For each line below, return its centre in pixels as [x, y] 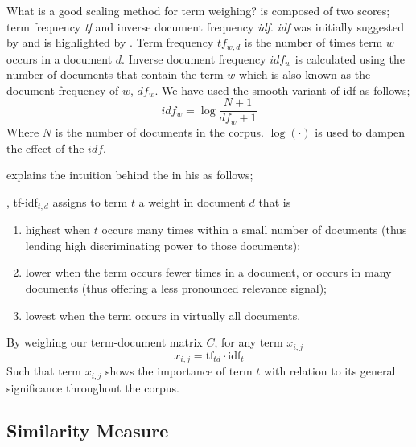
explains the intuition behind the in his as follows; [130, 175]
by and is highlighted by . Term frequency [110, 42]
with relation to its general [330, 371]
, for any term [249, 342]
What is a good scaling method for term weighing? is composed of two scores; [198, 10]
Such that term [44, 371]
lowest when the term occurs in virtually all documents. [163, 315]
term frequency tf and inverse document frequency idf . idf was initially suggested [205, 26]
